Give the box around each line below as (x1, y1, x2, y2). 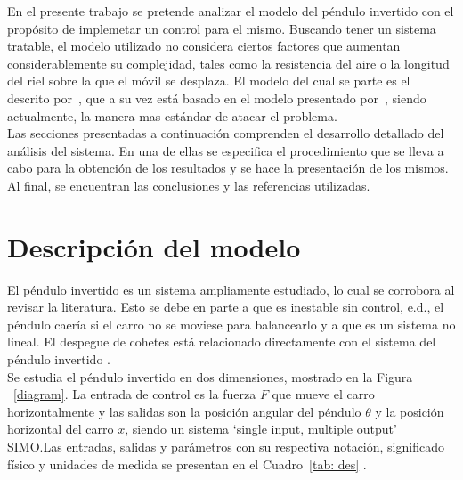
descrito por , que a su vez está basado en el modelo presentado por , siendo (7, 88, 426, 107)
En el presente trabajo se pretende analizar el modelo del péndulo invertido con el (7, 2, 454, 20)
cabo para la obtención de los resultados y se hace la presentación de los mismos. (7, 159, 449, 177)
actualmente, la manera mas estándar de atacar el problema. (7, 106, 337, 125)
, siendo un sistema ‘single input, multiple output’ (125, 419, 397, 438)
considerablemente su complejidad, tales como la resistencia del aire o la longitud (7, 53, 450, 72)
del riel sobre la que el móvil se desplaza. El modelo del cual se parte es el (7, 71, 410, 90)
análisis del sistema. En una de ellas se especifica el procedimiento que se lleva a (7, 141, 444, 159)
